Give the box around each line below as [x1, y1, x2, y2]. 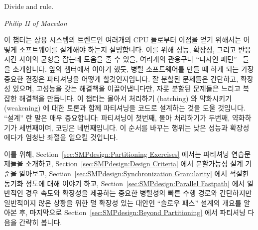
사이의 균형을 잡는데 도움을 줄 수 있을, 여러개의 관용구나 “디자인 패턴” [19, 54, 237, 64]
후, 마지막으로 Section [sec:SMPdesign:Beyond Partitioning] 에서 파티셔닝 [19, 207, 246, 218]
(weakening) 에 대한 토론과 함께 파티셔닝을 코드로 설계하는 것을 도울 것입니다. [4, 103, 246, 113]
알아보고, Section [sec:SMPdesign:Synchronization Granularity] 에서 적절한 [19, 168, 249, 178]
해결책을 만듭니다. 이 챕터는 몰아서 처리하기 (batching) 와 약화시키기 [19, 93, 232, 103]
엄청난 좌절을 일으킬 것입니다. [25, 132, 118, 142]
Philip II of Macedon [4, 17, 67, 28]
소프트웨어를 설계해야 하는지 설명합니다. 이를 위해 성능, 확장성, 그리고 [19, 44, 236, 54]
